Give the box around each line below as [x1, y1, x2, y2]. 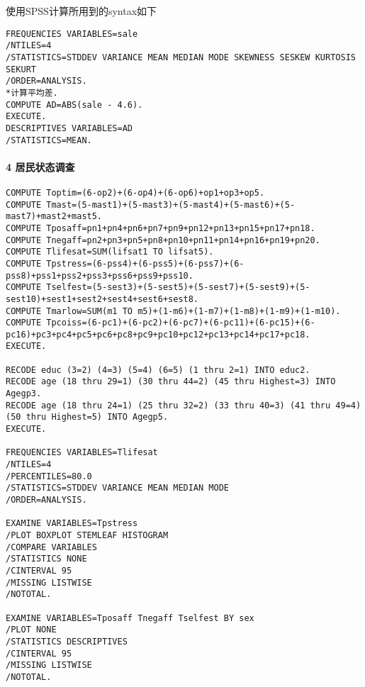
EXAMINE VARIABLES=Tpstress [6, 518, 138, 529]
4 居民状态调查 [6, 159, 75, 174]
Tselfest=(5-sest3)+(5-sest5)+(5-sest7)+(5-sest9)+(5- [46, 282, 310, 293]
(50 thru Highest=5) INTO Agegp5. [6, 412, 169, 423]
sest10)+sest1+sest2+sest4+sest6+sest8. [6, 294, 199, 304]
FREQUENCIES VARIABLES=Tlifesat [6, 447, 158, 458]
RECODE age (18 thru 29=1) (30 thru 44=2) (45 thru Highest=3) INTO [6, 376, 336, 387]
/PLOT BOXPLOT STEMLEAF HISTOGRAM [6, 530, 169, 540]
